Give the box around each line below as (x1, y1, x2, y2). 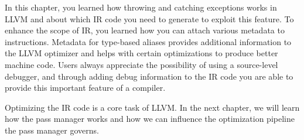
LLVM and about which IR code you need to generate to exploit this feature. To (5, 12, 294, 25)
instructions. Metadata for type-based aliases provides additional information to (5, 35, 292, 47)
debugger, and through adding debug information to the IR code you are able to (5, 70, 293, 82)
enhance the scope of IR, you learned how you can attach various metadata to (5, 24, 285, 36)
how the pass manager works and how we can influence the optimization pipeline (5, 112, 295, 125)
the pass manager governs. (5, 124, 99, 136)
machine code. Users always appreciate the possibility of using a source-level (5, 58, 278, 70)
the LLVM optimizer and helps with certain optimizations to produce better (5, 47, 278, 59)
